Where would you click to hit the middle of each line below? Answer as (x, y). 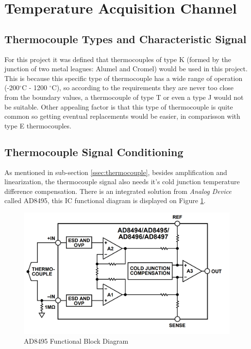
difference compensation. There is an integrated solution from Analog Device (118, 191)
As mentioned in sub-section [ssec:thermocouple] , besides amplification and (116, 172)
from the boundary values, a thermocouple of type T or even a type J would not (124, 97)
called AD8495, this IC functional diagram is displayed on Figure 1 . (105, 200)
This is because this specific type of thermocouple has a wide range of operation (124, 78)
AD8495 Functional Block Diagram (76, 341)
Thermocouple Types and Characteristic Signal (125, 39)
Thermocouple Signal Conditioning (94, 151)
